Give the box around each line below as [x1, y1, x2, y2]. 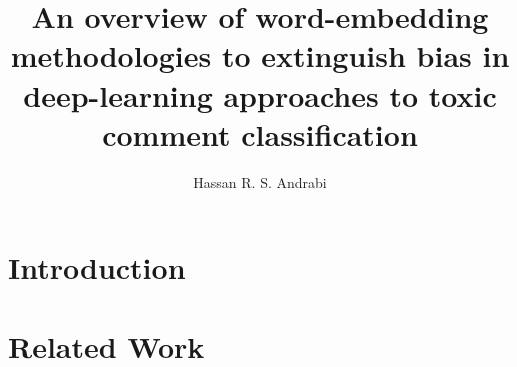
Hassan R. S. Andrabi [193, 171, 327, 192]
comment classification [102, 113, 418, 154]
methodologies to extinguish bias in [10, 35, 510, 76]
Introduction [8, 247, 186, 288]
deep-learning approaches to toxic [23, 74, 497, 115]
